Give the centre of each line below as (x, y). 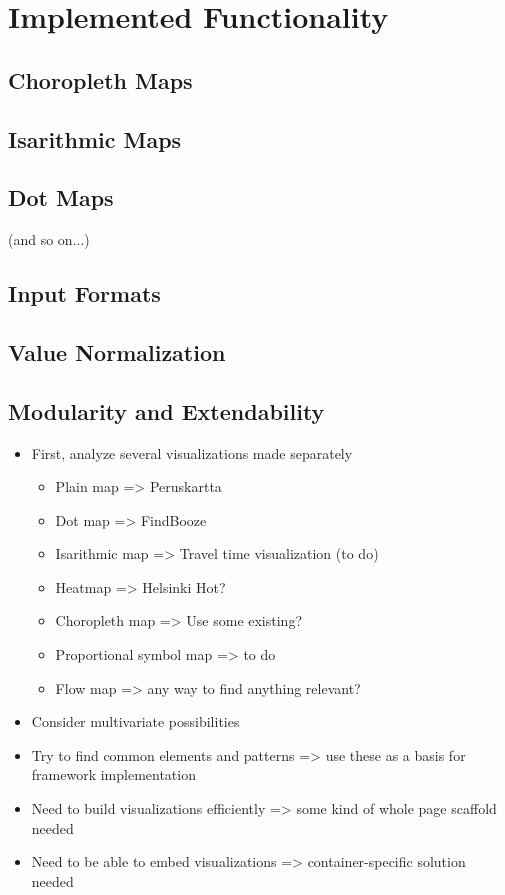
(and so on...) (49, 239)
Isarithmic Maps (95, 138)
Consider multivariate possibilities (135, 721)
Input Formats (84, 293)
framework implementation (113, 774)
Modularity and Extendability (166, 410)
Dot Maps (61, 197)
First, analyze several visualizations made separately (192, 452)
